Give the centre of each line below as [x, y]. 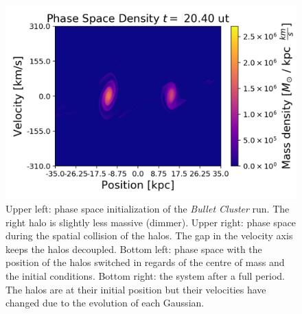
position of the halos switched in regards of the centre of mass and [145, 262]
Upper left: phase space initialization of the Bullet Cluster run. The [148, 208]
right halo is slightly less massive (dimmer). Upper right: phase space [151, 222]
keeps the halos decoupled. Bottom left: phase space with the [134, 249]
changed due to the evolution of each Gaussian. [105, 303]
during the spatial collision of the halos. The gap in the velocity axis [149, 236]
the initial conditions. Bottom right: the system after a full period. [145, 275]
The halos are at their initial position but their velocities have [136, 289]
